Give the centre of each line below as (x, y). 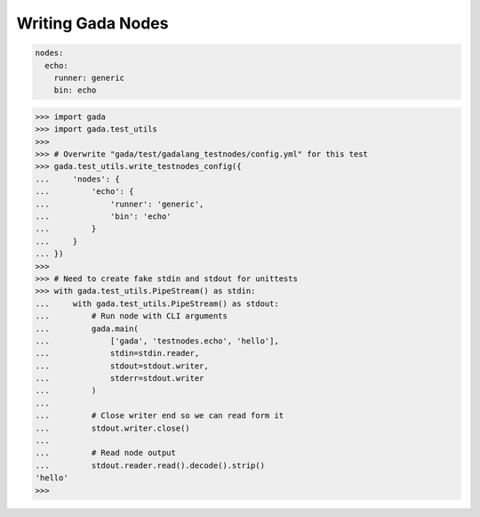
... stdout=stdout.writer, (122, 366)
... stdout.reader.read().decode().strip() (150, 465)
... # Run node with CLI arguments (132, 316)
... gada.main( (87, 328)
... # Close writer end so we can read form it (160, 416)
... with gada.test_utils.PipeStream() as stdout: (157, 303)
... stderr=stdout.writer (120, 379)
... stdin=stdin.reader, (117, 353)
